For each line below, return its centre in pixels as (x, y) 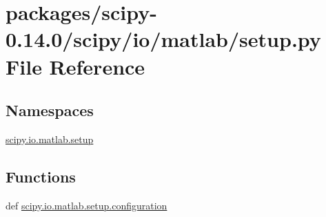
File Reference (75, 66)
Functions (41, 176)
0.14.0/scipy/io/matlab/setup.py (163, 39)
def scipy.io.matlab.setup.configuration (86, 205)
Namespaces (50, 110)
